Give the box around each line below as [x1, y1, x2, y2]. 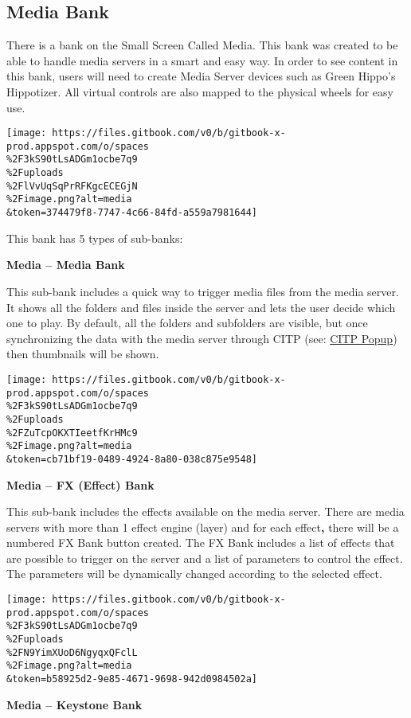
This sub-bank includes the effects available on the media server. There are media [6, 503, 405, 520]
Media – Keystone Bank [6, 696, 143, 712]
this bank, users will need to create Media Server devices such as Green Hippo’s [6, 68, 396, 84]
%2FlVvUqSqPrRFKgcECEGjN [6, 180, 138, 192]
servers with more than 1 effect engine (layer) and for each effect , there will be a [6, 518, 399, 535]
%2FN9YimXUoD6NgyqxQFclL [6, 646, 138, 658]
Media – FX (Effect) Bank [6, 476, 155, 493]
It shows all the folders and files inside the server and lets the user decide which [6, 299, 396, 315]
